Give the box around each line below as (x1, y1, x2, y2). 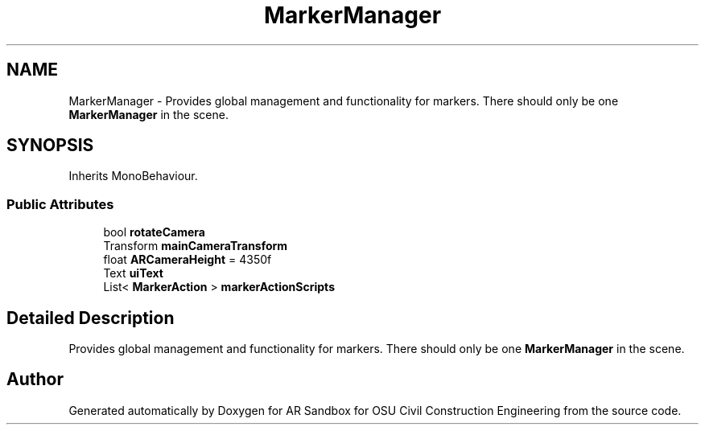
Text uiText (103, 266, 163, 281)
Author (6, 369, 64, 390)
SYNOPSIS (6, 135, 94, 156)
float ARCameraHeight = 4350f (103, 252, 272, 267)
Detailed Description (6, 307, 175, 328)
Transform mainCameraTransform (103, 239, 288, 253)
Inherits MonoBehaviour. (68, 169, 198, 183)
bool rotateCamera (103, 225, 205, 240)
